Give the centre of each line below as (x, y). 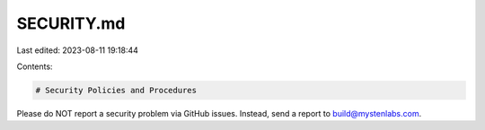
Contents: (35, 66)
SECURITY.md (71, 23)
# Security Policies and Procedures (116, 90)
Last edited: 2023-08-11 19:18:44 (78, 50)
